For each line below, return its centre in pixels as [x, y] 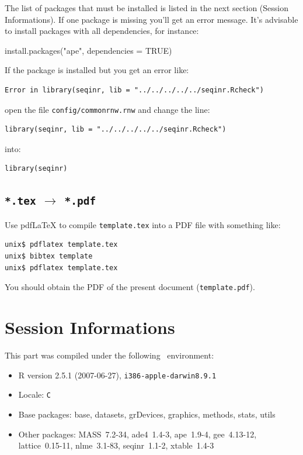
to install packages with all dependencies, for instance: [102, 31]
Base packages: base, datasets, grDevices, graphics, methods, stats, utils [147, 414]
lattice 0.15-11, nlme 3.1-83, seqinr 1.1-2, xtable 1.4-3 [116, 445]
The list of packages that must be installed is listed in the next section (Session [147, 8]
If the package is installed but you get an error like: [97, 70]
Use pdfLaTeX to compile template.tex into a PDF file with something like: [143, 224]
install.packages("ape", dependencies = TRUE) [88, 50]
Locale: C [34, 394]
